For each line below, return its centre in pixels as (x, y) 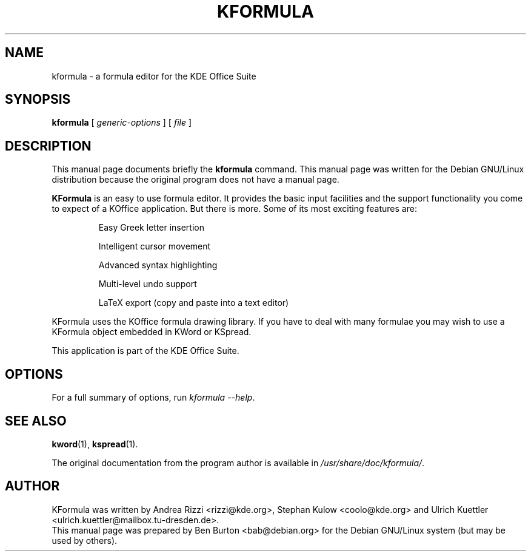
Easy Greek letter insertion (151, 228)
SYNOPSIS (38, 100)
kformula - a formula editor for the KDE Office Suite (154, 76)
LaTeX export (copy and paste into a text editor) (194, 303)
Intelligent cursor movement (155, 246)
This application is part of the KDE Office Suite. (145, 351)
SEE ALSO (36, 421)
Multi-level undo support (148, 284)
